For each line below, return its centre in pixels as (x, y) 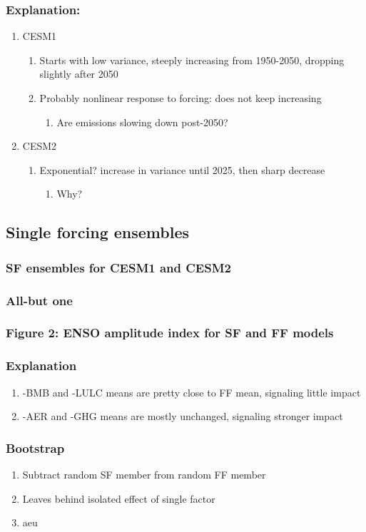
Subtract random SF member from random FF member (144, 474)
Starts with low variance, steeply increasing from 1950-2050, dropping (192, 60)
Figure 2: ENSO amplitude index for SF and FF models (170, 333)
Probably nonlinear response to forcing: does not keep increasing (181, 98)
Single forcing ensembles (98, 232)
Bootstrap (35, 447)
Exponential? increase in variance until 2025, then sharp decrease (182, 169)
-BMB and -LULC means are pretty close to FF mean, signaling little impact (192, 392)
